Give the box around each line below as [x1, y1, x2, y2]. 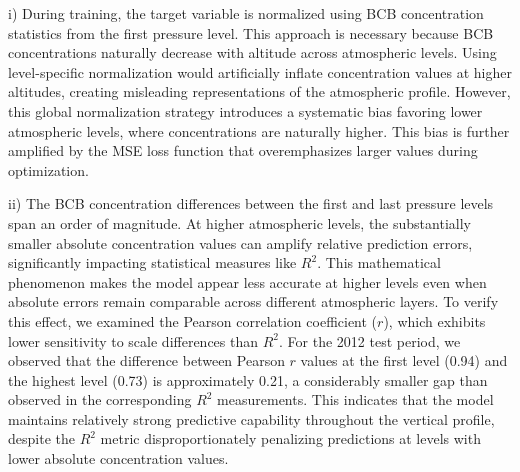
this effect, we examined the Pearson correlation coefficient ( [8, 310, 378, 331]
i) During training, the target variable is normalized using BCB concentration [8, 3, 484, 23]
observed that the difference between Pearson [8, 350, 285, 371]
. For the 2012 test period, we [279, 330, 461, 351]
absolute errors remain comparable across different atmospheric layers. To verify [8, 291, 499, 312]
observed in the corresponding [8, 389, 192, 410]
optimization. [8, 159, 89, 180]
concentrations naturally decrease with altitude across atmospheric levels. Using [8, 42, 497, 63]
